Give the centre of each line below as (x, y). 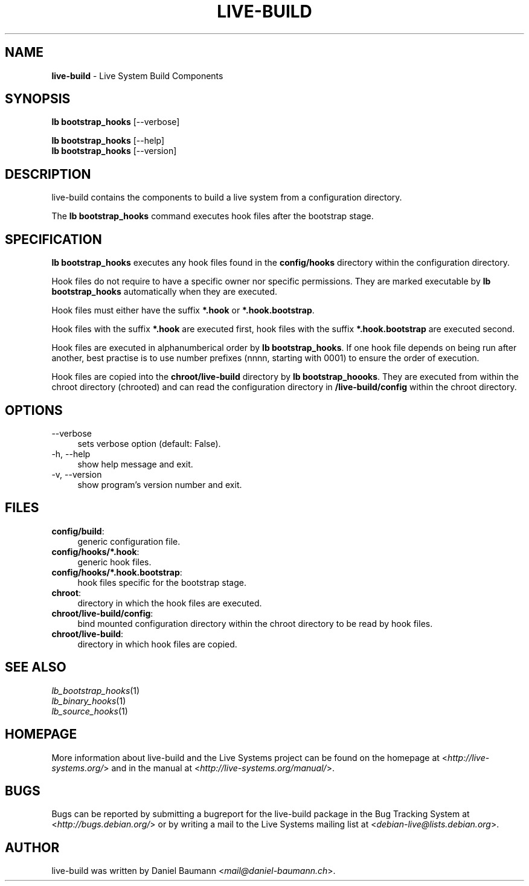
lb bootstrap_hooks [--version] (114, 151)
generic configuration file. (129, 541)
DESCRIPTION (48, 174)
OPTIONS (34, 410)
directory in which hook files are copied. (157, 644)
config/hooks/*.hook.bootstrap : (117, 572)
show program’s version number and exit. (160, 484)
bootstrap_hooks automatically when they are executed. (164, 292)
